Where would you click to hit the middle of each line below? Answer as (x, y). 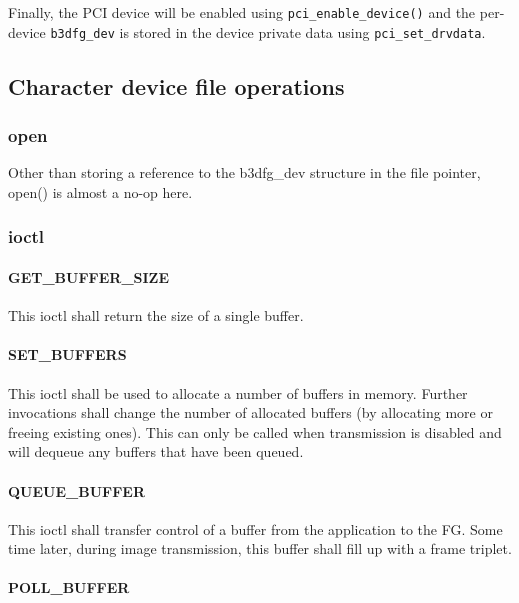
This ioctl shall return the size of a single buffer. (156, 315)
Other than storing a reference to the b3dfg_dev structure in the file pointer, (244, 172)
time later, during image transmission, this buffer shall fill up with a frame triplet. (260, 548)
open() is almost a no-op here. (100, 191)
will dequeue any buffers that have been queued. (156, 451)
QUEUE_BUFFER (76, 490)
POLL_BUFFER (69, 587)
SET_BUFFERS (67, 354)
